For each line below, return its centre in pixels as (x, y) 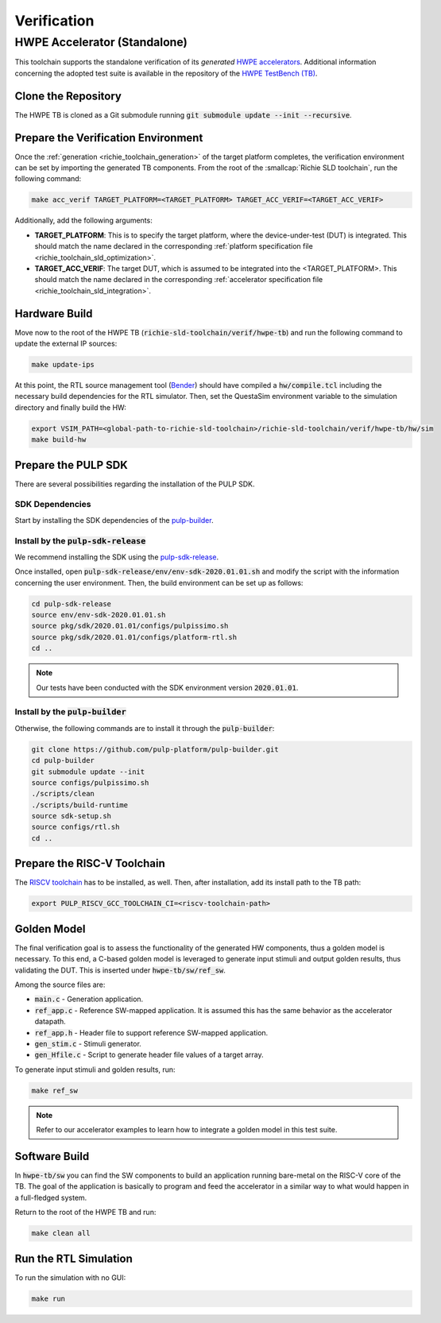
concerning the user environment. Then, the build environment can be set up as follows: (159, 582)
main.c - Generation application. (89, 999)
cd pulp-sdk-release (71, 603)
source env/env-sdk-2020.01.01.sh (99, 615)
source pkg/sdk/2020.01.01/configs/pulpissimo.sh (130, 626)
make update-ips (63, 364)
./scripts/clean (63, 794)
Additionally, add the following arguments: (83, 220)
